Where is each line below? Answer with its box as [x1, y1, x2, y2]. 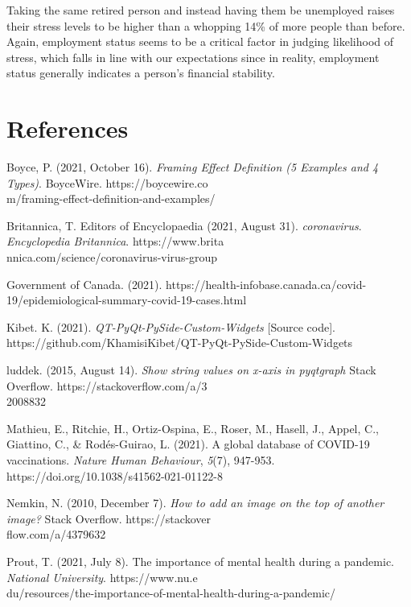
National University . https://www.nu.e [6, 568, 198, 585]
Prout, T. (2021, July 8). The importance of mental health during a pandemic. [6, 552, 394, 569]
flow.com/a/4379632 [6, 526, 106, 543]
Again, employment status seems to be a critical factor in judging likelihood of [6, 33, 394, 50]
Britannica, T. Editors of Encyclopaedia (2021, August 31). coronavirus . [6, 217, 362, 233]
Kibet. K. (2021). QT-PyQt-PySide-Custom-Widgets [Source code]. [6, 318, 335, 335]
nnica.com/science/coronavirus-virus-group [6, 249, 218, 266]
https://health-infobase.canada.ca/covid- [166, 275, 367, 292]
